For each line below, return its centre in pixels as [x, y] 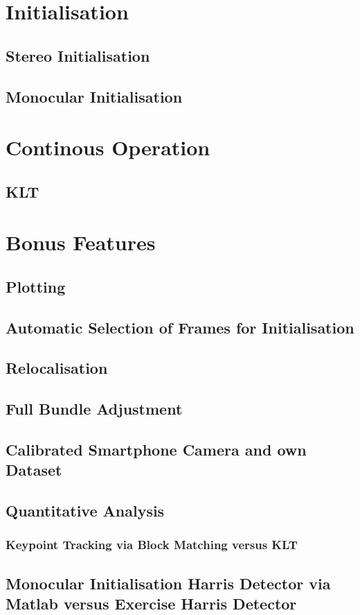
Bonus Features [81, 242]
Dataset [34, 470]
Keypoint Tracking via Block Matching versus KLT [152, 545]
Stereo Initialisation [78, 55]
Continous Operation [108, 147]
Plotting [36, 286]
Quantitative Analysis [85, 511]
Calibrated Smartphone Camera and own [156, 449]
